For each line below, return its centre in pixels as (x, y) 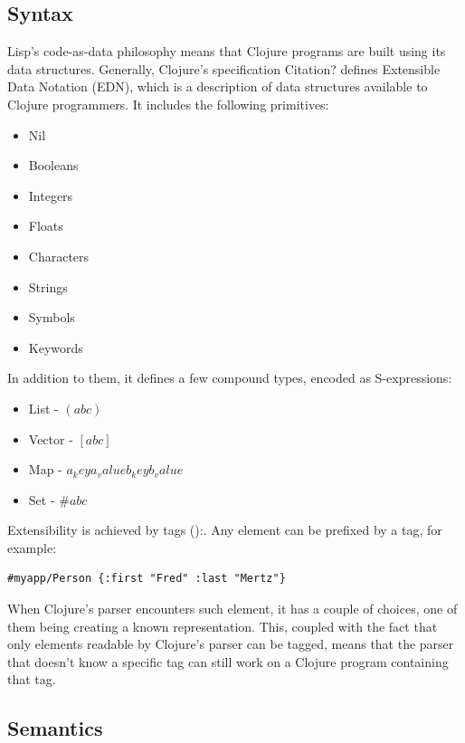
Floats (46, 226)
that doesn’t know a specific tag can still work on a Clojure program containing (228, 661)
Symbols (52, 317)
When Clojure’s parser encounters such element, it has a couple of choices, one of (232, 609)
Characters (59, 256)
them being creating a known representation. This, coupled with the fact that (223, 626)
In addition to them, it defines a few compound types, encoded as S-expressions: (230, 378)
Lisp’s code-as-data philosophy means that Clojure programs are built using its (227, 51)
